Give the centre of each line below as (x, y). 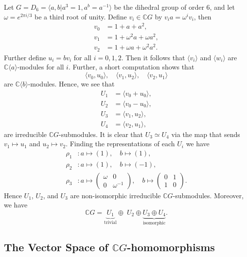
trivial (110, 223)
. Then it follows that (153, 57)
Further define (25, 57)
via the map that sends (206, 134)
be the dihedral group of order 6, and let (174, 7)
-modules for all (41, 67)
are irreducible (26, 134)
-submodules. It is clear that (101, 134)
